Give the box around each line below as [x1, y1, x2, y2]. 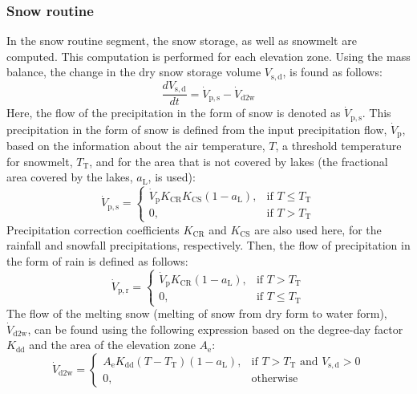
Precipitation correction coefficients [6, 221, 180, 238]
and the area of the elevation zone [29, 336, 196, 353]
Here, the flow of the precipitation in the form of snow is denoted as [6, 104, 341, 121]
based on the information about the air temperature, [6, 137, 265, 154]
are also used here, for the [254, 221, 382, 238]
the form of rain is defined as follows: [6, 252, 188, 269]
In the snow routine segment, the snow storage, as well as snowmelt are [6, 32, 357, 49]
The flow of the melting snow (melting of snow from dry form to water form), [6, 305, 387, 322]
